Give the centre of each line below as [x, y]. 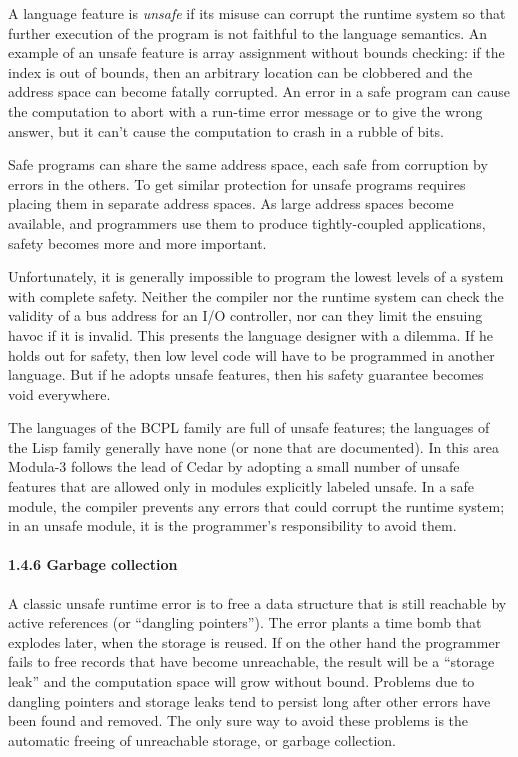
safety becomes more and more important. [137, 242]
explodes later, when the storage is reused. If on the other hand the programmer [254, 641]
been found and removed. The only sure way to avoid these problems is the [238, 720]
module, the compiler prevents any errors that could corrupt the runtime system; [256, 505]
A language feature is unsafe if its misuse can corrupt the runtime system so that [257, 13]
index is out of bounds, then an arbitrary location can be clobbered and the [240, 71]
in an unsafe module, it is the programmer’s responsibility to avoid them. [232, 525]
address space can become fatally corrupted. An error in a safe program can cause [259, 91]
